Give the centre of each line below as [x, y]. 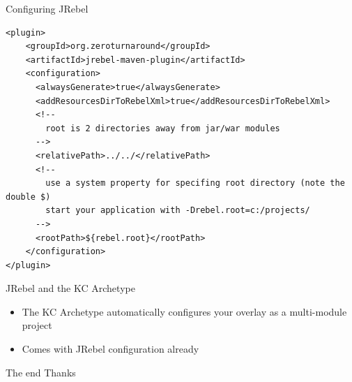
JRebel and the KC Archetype [70, 288]
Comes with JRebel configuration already [110, 349]
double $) [28, 197]
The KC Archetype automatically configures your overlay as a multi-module [184, 311]
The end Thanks [41, 372]
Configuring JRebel [47, 8]
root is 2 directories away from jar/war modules [163, 128]
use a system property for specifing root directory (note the [195, 183]
